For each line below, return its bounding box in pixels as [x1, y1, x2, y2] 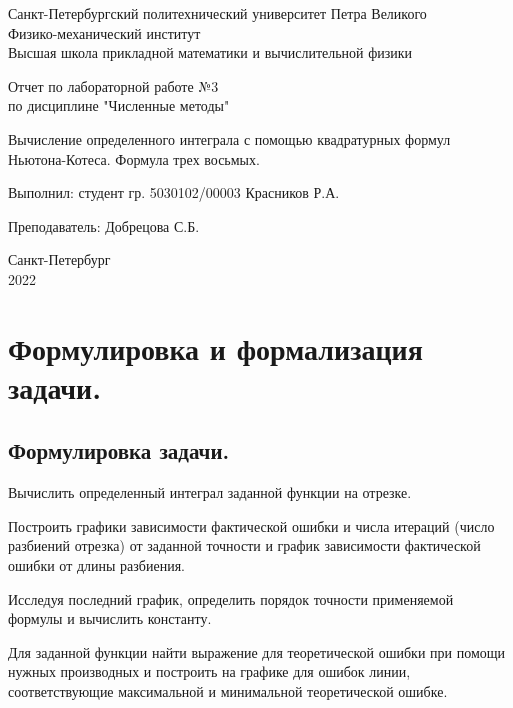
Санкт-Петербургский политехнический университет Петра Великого [8, 3, 427, 23]
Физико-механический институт [8, 22, 201, 43]
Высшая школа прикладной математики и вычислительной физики [8, 42, 413, 63]
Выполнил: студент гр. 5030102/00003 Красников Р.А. [8, 182, 340, 203]
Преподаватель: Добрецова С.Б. [8, 215, 200, 236]
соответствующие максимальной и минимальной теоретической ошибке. [8, 681, 448, 702]
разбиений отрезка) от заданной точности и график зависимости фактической [8, 535, 481, 556]
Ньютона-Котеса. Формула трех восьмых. [8, 148, 260, 169]
